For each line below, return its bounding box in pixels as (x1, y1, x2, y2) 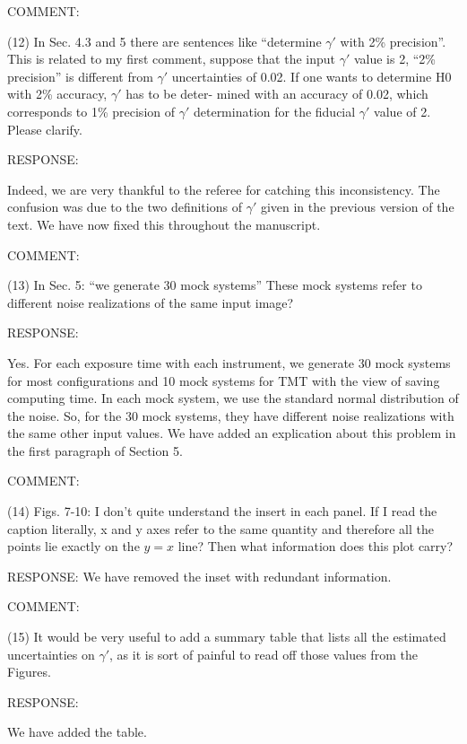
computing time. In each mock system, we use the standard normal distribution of (7, 389, 459, 407)
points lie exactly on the (7, 537, 140, 556)
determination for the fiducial (193, 101, 356, 120)
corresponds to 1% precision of (7, 101, 176, 120)
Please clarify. (7, 119, 82, 138)
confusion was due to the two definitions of (7, 197, 242, 216)
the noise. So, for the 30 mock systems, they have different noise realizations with (7, 406, 454, 425)
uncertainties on (7, 644, 95, 663)
